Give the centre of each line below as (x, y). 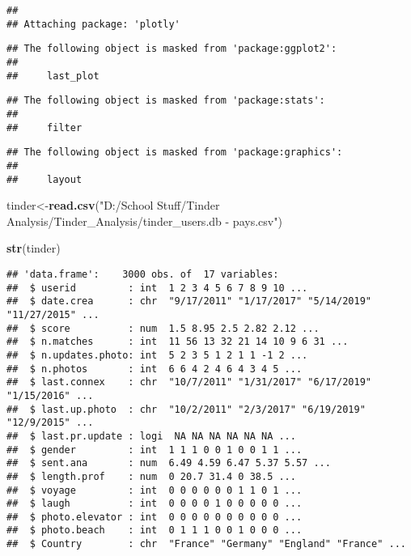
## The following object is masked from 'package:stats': (166, 101)
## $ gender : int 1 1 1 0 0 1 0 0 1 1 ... (155, 450)
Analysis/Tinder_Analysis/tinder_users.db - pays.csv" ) (144, 221)
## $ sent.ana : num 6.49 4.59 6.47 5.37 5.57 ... (169, 463)
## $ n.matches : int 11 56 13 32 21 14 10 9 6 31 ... (178, 342)
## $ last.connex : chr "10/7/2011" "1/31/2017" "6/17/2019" (189, 382)
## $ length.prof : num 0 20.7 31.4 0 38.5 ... (151, 476)
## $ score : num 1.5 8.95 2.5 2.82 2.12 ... (163, 328)
